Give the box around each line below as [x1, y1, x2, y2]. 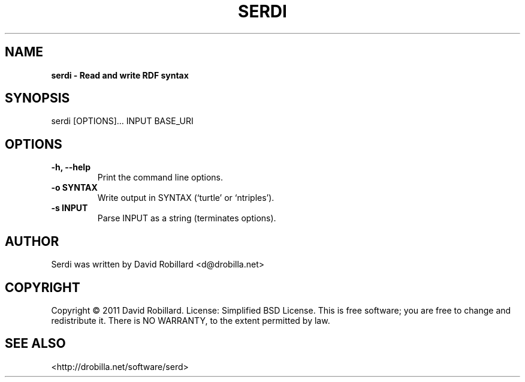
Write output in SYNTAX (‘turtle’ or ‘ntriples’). [97, 192, 274, 203]
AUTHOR [5, 233, 59, 249]
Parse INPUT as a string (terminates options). [97, 213, 276, 224]
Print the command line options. [97, 172, 224, 183]
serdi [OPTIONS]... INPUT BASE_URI [51, 116, 194, 127]
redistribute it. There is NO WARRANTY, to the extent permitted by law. [51, 315, 330, 326]
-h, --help [51, 162, 90, 173]
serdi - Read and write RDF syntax [51, 70, 189, 80]
